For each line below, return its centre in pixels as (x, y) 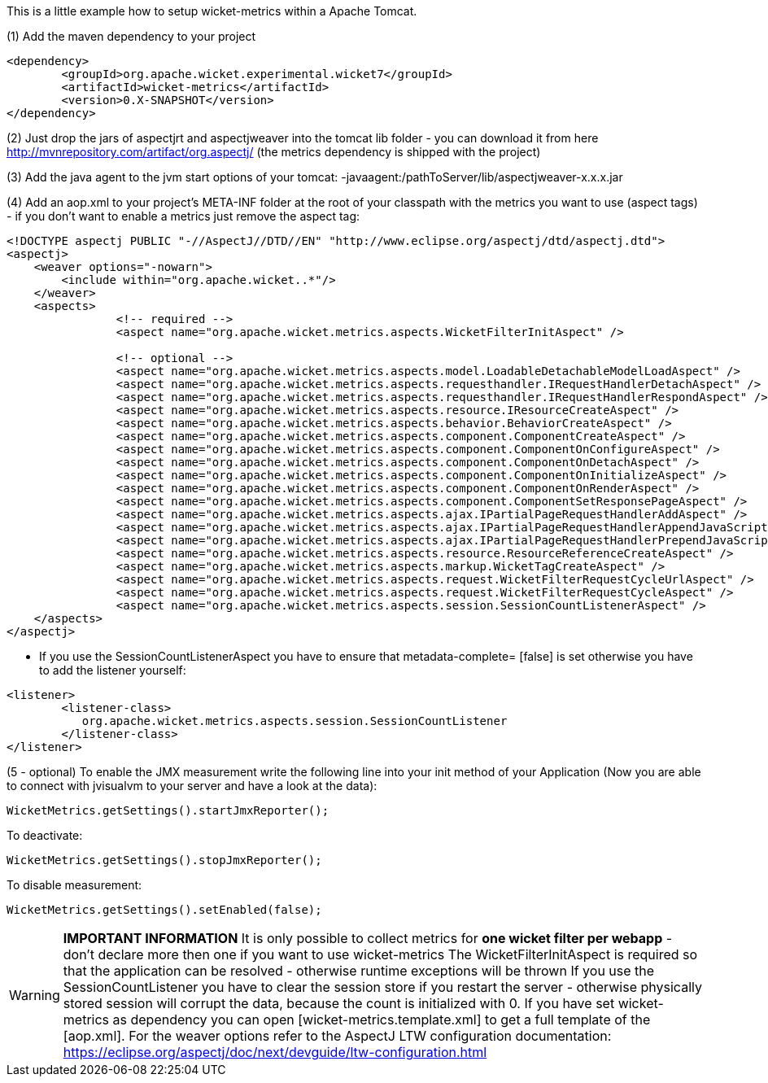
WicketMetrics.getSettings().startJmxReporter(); (168, 810)
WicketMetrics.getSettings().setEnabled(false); (164, 910)
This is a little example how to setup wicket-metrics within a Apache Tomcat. (212, 11)
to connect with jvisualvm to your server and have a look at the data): (192, 786)
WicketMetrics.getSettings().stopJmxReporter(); (164, 860)
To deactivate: (45, 835)
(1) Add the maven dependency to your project (131, 36)
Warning (35, 995)
